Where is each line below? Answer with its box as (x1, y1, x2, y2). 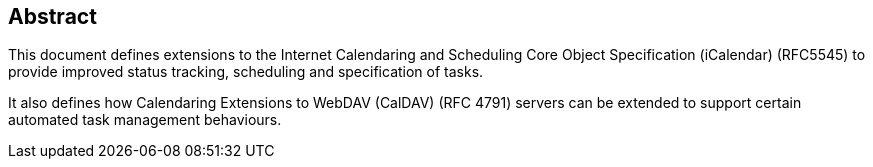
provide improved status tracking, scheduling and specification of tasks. (8, 63, 484, 81)
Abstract (8, 4, 97, 29)
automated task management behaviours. (8, 111, 282, 129)
